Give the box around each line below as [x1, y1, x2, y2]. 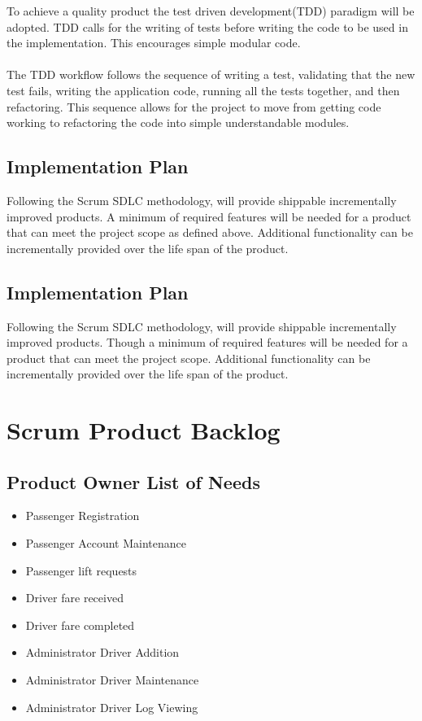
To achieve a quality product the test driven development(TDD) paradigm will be [7, 2, 415, 19]
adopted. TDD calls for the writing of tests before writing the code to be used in [7, 18, 408, 35]
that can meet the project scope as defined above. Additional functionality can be [7, 224, 413, 241]
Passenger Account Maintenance [25, 535, 186, 552]
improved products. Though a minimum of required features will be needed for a [7, 334, 408, 351]
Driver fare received [25, 589, 124, 606]
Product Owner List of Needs [7, 469, 260, 494]
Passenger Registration [25, 507, 140, 524]
